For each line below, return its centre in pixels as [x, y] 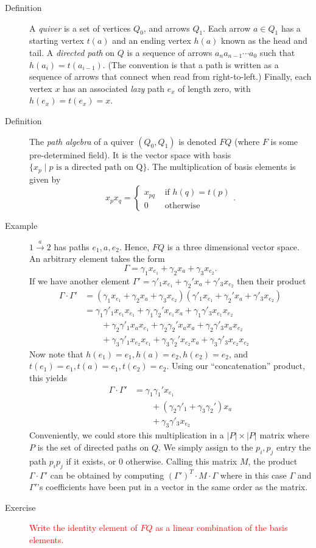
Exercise [20, 507]
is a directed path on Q [100, 168]
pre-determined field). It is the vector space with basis [130, 154]
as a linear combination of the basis [222, 528]
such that [277, 52]
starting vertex [57, 40]
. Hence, [134, 246]
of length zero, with [214, 88]
